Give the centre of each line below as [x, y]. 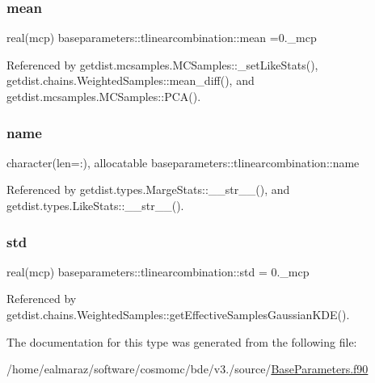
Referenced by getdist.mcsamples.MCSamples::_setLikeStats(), [162, 64]
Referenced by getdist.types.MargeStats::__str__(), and [148, 189]
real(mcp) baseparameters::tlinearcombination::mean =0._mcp [162, 38]
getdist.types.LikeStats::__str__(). [95, 205]
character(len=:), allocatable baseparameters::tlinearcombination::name [183, 162]
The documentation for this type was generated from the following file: [182, 341]
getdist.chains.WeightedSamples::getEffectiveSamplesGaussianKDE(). [178, 314]
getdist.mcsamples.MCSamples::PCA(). [104, 96]
